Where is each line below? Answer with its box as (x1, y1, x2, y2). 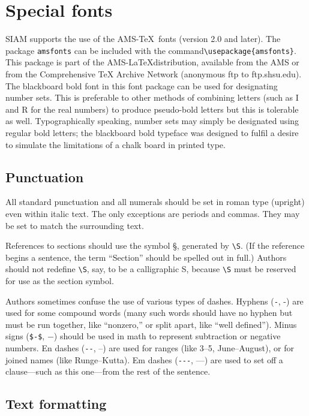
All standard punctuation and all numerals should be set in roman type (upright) (5, 195, 305, 208)
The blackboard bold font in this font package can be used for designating (5, 79, 278, 92)
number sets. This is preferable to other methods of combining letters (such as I (5, 91, 299, 104)
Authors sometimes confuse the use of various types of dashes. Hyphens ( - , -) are (5, 294, 304, 307)
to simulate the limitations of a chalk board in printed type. (5, 138, 226, 150)
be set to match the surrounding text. (5, 219, 144, 231)
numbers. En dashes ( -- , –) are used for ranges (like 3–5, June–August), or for (5, 342, 294, 354)
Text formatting (5, 394, 107, 413)
